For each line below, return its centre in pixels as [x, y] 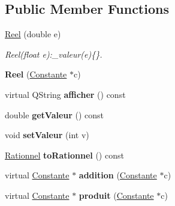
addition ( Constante [118, 175]
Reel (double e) [33, 34]
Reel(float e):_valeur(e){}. [54, 54]
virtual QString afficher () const [65, 94]
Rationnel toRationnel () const [64, 155]
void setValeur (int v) [47, 135]
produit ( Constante [116, 195]
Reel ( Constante [36, 74]
